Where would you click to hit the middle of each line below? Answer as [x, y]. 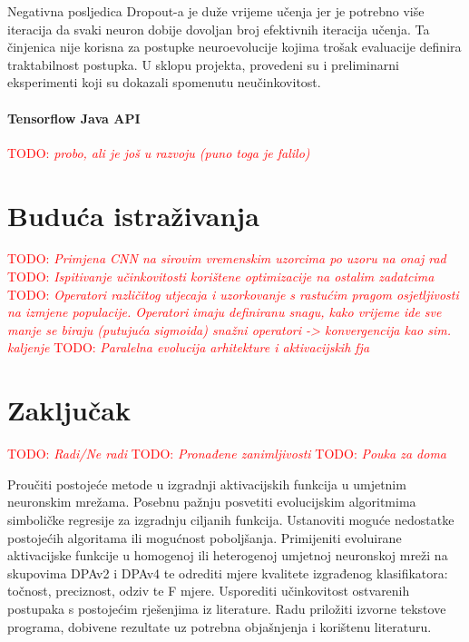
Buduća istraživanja [133, 215]
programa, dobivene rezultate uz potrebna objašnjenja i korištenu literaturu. [220, 626]
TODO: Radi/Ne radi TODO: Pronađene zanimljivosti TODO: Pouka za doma [227, 454]
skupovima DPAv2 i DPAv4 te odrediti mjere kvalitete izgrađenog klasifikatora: [228, 573]
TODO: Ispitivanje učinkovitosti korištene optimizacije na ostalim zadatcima [221, 277]
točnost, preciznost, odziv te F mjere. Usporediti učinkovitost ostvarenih [209, 591]
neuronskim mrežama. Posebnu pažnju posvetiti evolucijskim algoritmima [212, 502]
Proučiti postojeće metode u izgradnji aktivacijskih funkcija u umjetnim [207, 484]
